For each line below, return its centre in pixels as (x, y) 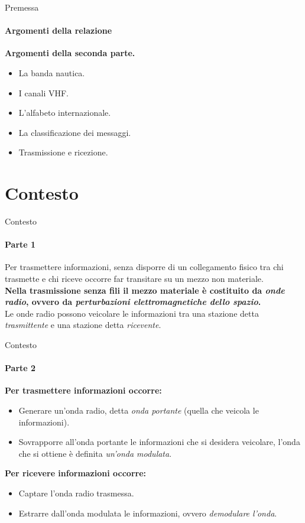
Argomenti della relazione (59, 30)
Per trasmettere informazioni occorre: (83, 390)
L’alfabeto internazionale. (65, 113)
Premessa (22, 7)
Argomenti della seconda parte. (70, 53)
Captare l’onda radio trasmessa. (76, 493)
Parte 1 (20, 244)
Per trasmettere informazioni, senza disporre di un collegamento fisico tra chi (144, 267)
